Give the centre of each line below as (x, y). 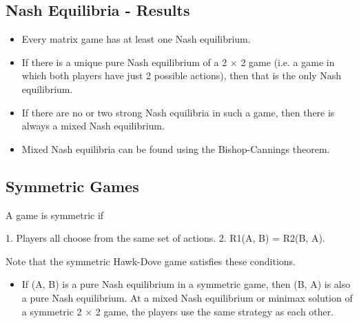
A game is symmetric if (55, 215)
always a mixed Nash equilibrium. (93, 126)
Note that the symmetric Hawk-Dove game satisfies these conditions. (151, 261)
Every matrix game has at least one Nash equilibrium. (136, 39)
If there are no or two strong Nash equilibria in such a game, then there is (178, 112)
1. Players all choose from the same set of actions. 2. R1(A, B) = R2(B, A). (165, 238)
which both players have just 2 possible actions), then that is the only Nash (182, 75)
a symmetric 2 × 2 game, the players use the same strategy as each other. (178, 311)
